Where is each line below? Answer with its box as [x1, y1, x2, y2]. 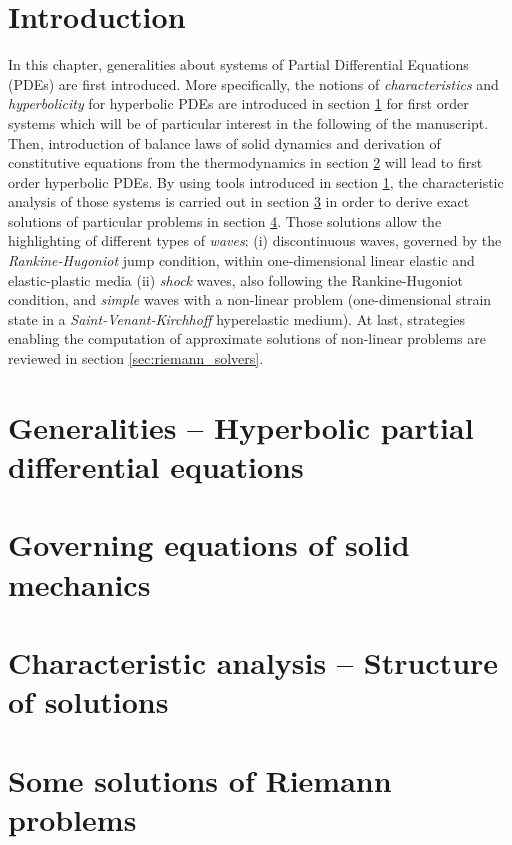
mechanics [8, 563, 151, 604]
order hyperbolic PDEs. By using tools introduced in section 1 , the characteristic [8, 171, 504, 192]
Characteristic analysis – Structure [8, 641, 499, 682]
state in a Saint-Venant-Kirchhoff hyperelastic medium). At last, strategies [8, 308, 466, 329]
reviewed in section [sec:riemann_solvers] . [8, 348, 264, 369]
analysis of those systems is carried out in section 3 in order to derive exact [8, 191, 470, 212]
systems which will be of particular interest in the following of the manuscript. [8, 112, 489, 133]
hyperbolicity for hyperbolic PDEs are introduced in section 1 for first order [8, 93, 469, 114]
